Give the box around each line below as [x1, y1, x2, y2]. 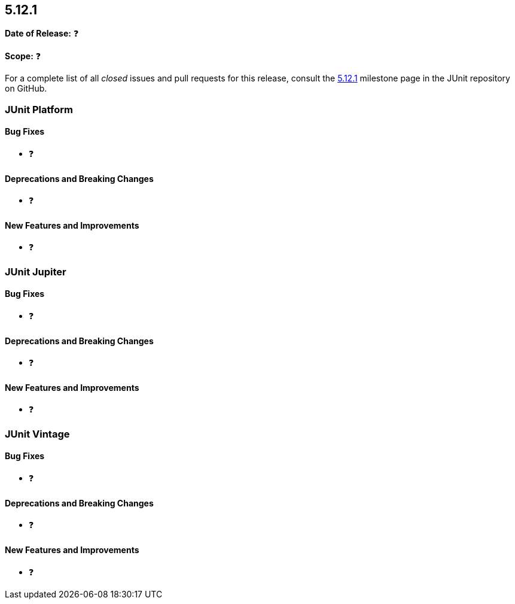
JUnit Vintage [5, 427, 70, 440]
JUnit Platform [5, 103, 73, 116]
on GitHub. [5, 83, 47, 94]
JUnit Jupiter [5, 265, 66, 278]
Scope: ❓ [5, 51, 41, 62]
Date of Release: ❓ [5, 28, 79, 39]
